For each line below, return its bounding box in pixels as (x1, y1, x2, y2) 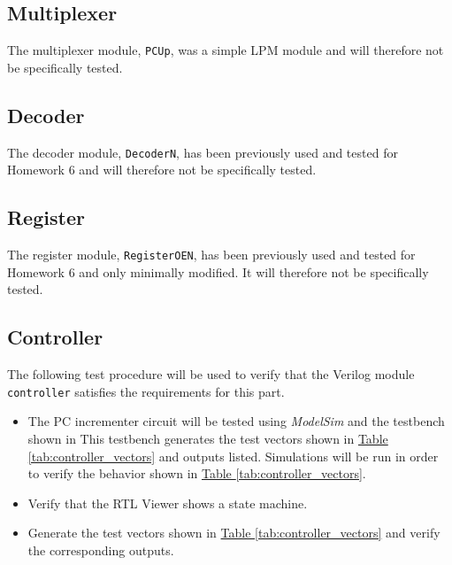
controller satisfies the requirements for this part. (7, 382, 285, 400)
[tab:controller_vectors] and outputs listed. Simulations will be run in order (27, 446, 439, 465)
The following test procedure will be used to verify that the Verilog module (7, 365, 415, 383)
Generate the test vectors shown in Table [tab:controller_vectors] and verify (27, 523, 441, 542)
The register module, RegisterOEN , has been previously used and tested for (7, 245, 416, 264)
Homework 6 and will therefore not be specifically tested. (7, 160, 317, 179)
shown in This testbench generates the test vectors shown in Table (27, 430, 388, 447)
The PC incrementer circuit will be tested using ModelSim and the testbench (27, 412, 445, 430)
